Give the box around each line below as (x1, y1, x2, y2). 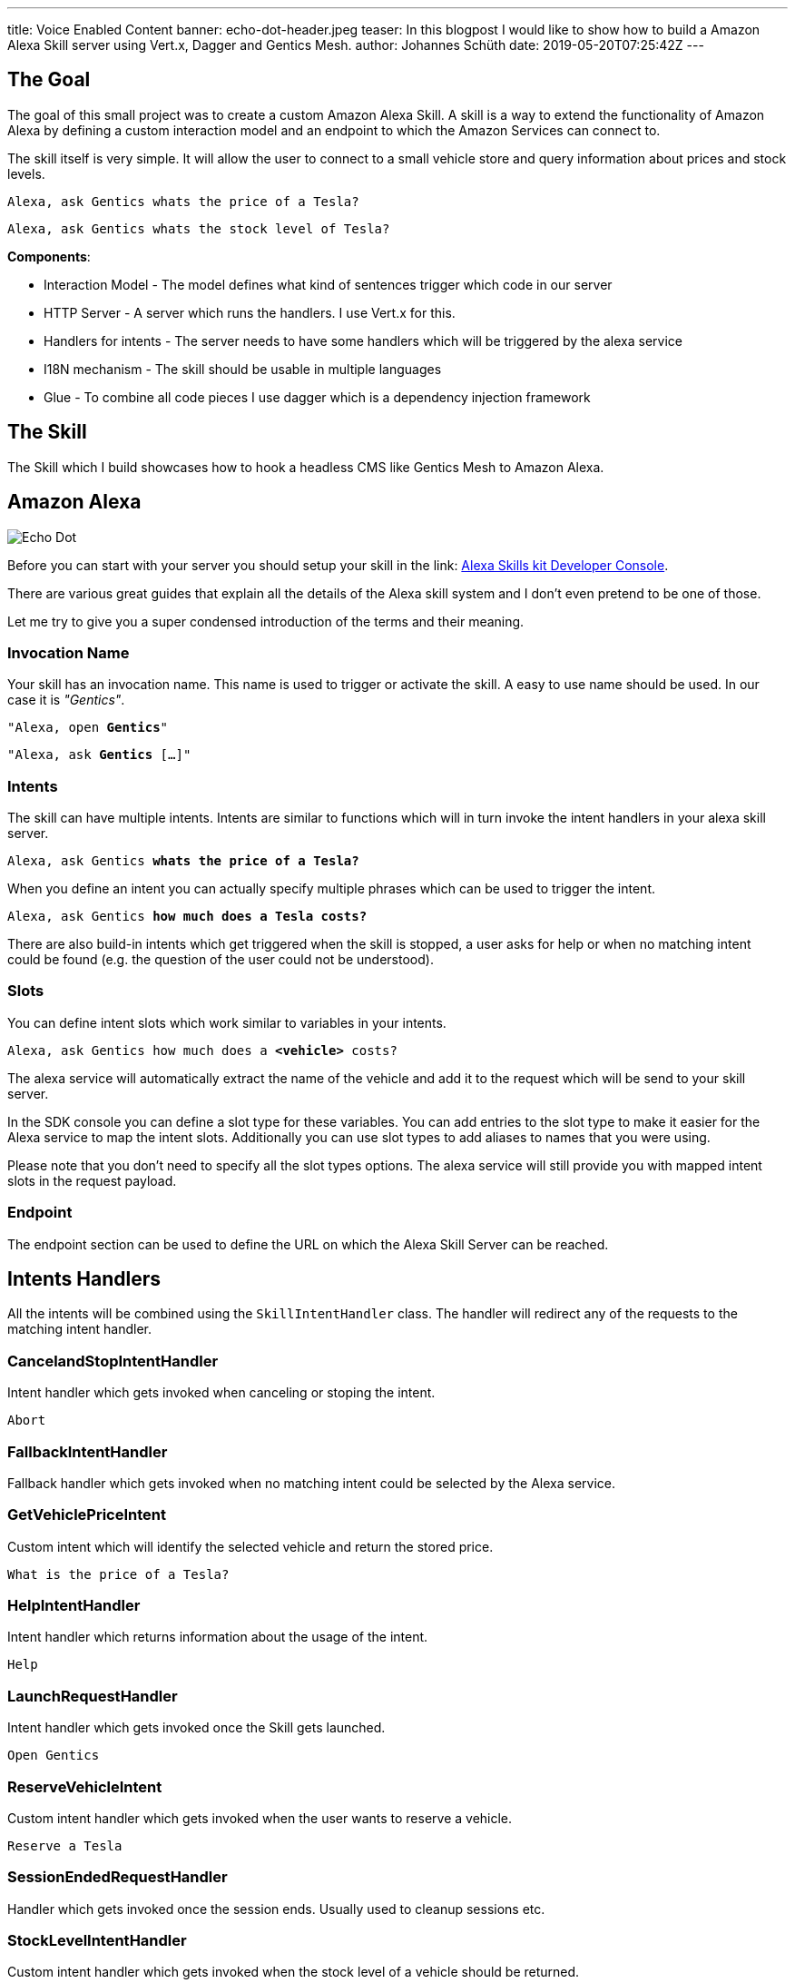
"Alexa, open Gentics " (7, 720, 169, 735)
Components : (7, 248, 91, 264)
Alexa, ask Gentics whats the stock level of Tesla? (7, 221, 390, 236)
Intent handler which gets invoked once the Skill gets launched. (7, 1720, 386, 1736)
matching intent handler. (7, 1321, 152, 1337)
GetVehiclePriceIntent (7, 1505, 166, 1524)
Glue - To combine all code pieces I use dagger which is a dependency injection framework (44, 389, 591, 405)
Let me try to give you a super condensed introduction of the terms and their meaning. (7, 613, 525, 629)
